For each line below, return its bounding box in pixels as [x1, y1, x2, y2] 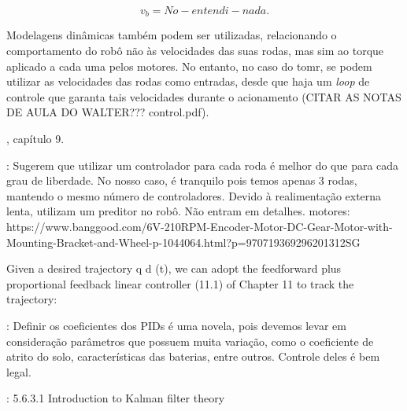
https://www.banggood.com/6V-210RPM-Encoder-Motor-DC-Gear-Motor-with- [6, 218, 393, 234]
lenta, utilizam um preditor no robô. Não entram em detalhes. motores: [6, 203, 350, 219]
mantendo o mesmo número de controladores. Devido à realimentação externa [6, 187, 382, 204]
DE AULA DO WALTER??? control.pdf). [6, 104, 209, 120]
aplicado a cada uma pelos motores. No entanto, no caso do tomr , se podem [6, 57, 372, 74]
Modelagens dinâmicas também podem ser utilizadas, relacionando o [6, 27, 337, 43]
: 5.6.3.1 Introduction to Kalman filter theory [6, 390, 225, 406]
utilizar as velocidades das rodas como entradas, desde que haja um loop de [6, 73, 370, 90]
